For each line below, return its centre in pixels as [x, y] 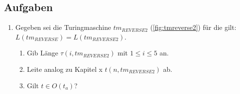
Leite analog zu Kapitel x [65, 69]
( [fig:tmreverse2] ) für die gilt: [193, 27]
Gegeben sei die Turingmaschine [63, 27]
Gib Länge [43, 53]
